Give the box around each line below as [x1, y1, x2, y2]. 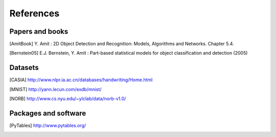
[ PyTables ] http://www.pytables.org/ [9, 123, 86, 129]
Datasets [9, 63, 39, 72]
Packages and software [9, 109, 86, 118]
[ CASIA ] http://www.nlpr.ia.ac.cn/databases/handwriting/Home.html [9, 77, 153, 83]
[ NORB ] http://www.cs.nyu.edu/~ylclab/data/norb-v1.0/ [9, 96, 126, 102]
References [9, 8, 60, 19]
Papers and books [9, 27, 68, 36]
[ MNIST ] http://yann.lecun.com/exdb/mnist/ [9, 86, 102, 92]
